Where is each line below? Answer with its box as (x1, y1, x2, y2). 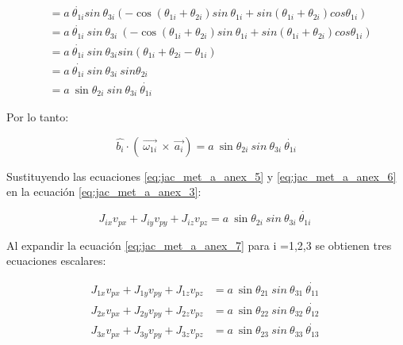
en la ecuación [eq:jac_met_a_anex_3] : (6, 183, 201, 200)
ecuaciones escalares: (6, 252, 106, 269)
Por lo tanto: (6, 109, 69, 125)
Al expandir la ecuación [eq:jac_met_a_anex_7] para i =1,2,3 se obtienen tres (6, 236, 392, 253)
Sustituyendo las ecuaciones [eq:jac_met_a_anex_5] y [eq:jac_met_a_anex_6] (6, 167, 397, 184)
